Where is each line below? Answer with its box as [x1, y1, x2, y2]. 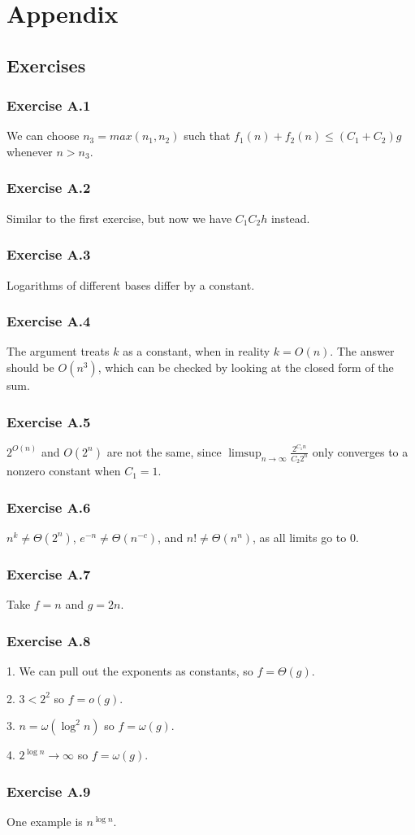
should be [6, 359, 54, 375]
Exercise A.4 [6, 311, 91, 331]
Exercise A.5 [6, 411, 91, 431]
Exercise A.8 [6, 630, 91, 650]
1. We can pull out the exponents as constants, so [6, 662, 253, 680]
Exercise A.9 [6, 780, 91, 801]
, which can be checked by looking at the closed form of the [97, 359, 394, 375]
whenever [6, 142, 53, 160]
